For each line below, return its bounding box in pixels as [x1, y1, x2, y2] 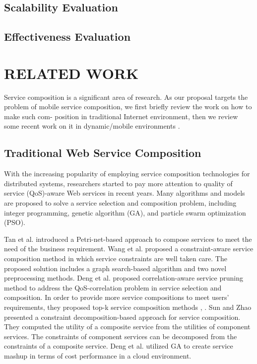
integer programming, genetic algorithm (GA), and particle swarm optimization [4, 207, 246, 218]
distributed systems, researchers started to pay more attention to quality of [4, 178, 233, 188]
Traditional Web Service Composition [4, 145, 201, 160]
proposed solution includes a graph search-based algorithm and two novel [4, 263, 227, 273]
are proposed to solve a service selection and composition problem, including [4, 198, 237, 208]
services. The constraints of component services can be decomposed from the [4, 331, 237, 341]
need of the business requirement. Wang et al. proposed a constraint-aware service [4, 243, 254, 254]
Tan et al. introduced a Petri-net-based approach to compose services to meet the [4, 233, 252, 244]
